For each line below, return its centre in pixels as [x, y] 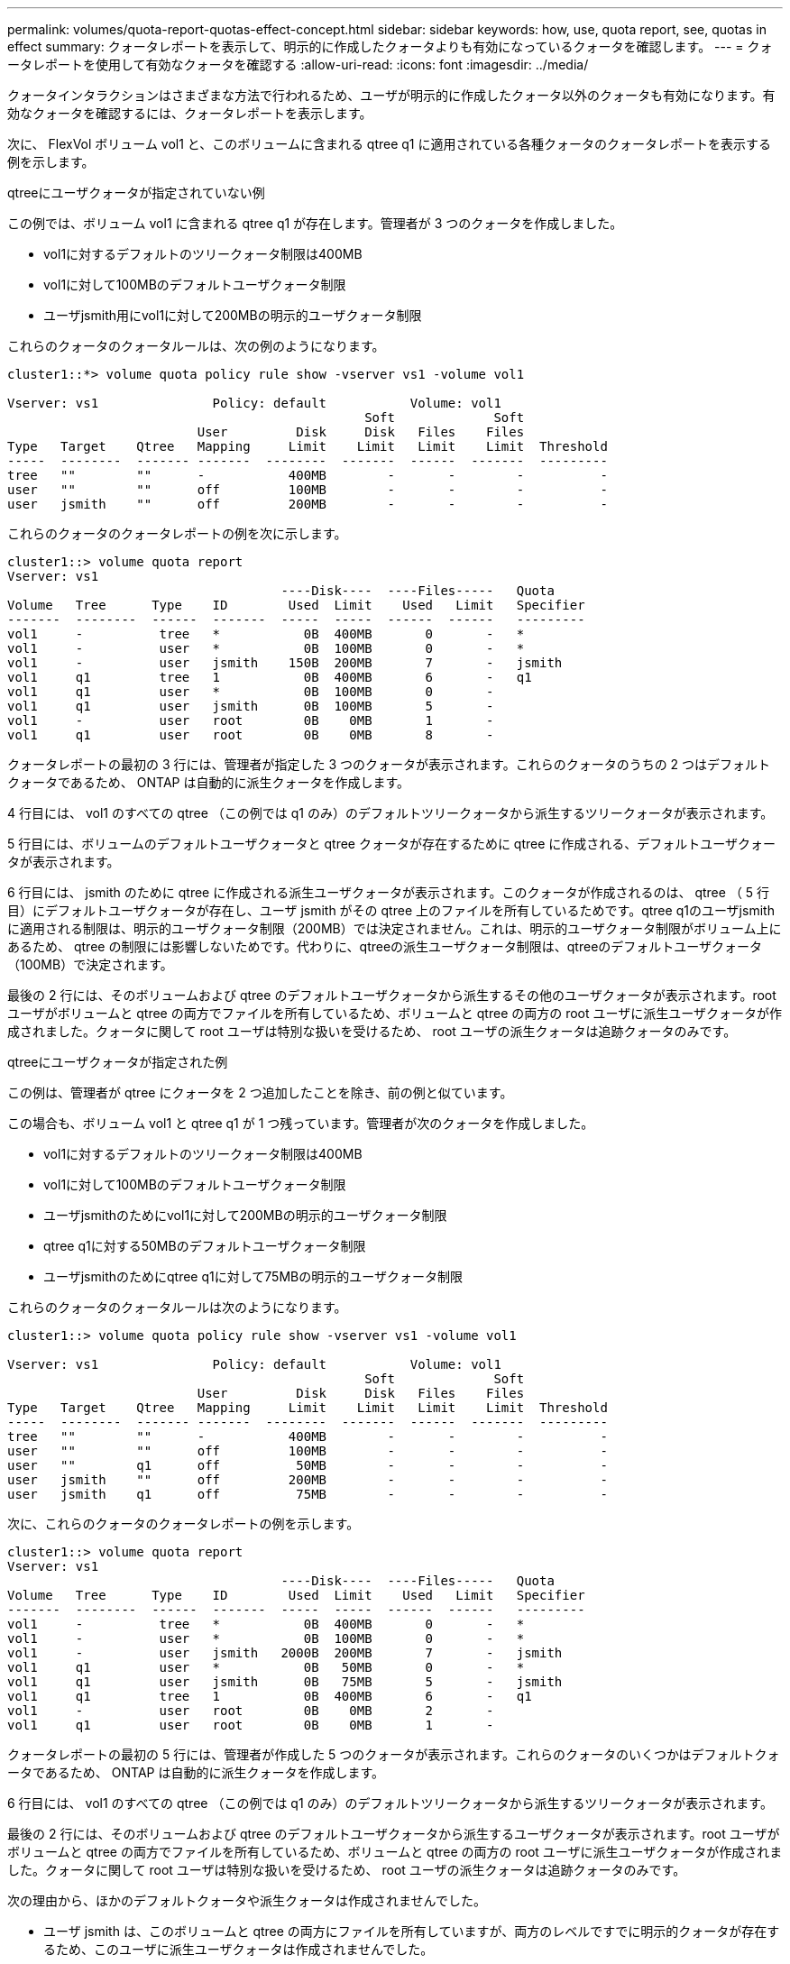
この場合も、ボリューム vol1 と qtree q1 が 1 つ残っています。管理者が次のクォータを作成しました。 [301, 1123]
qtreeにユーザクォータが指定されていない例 [136, 193]
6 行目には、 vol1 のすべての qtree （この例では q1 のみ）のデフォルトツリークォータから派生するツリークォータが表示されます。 [390, 1803]
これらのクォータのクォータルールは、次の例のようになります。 [196, 346]
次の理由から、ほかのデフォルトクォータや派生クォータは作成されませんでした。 [247, 1900]
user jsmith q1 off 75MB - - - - [308, 1494]
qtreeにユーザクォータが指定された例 [118, 1062]
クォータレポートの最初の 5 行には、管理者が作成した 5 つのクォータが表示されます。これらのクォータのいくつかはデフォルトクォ [394, 1754]
